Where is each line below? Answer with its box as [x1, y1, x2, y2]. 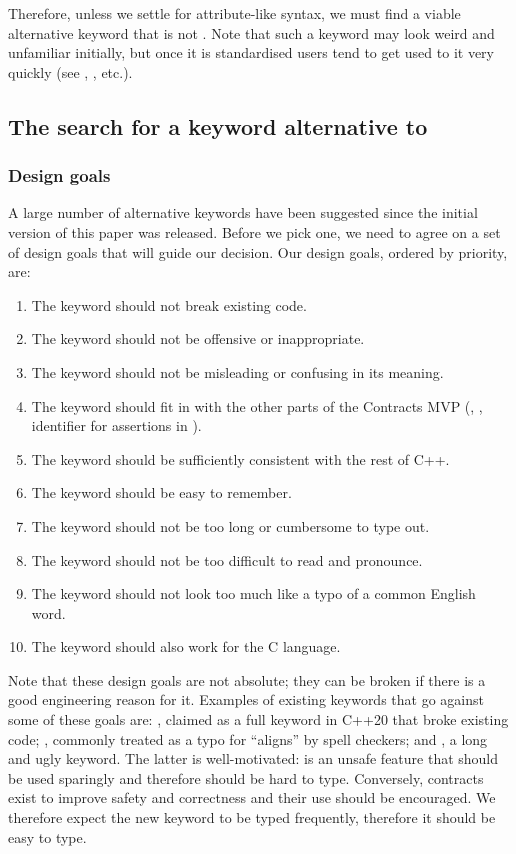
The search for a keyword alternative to [8, 110, 428, 141]
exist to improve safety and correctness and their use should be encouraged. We [8, 787, 496, 808]
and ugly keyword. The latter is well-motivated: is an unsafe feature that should [8, 748, 499, 769]
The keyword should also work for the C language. [31, 636, 341, 657]
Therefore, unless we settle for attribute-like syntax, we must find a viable [8, 3, 461, 23]
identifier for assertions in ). [31, 415, 202, 436]
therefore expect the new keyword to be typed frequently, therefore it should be [8, 807, 496, 828]
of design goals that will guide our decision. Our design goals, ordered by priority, [8, 241, 508, 262]
